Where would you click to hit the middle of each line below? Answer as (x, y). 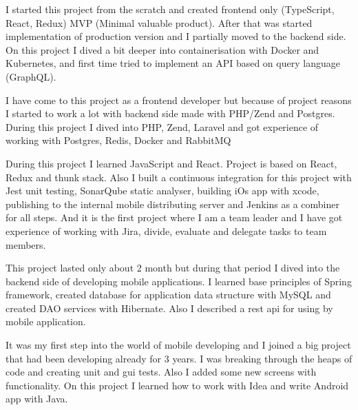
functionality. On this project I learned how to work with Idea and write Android (177, 385)
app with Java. (37, 399)
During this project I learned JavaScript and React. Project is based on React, (171, 163)
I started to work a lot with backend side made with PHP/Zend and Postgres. (170, 113)
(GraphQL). (31, 76)
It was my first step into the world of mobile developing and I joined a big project (178, 345)
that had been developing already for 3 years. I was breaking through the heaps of (179, 358)
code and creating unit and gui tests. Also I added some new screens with (161, 372)
